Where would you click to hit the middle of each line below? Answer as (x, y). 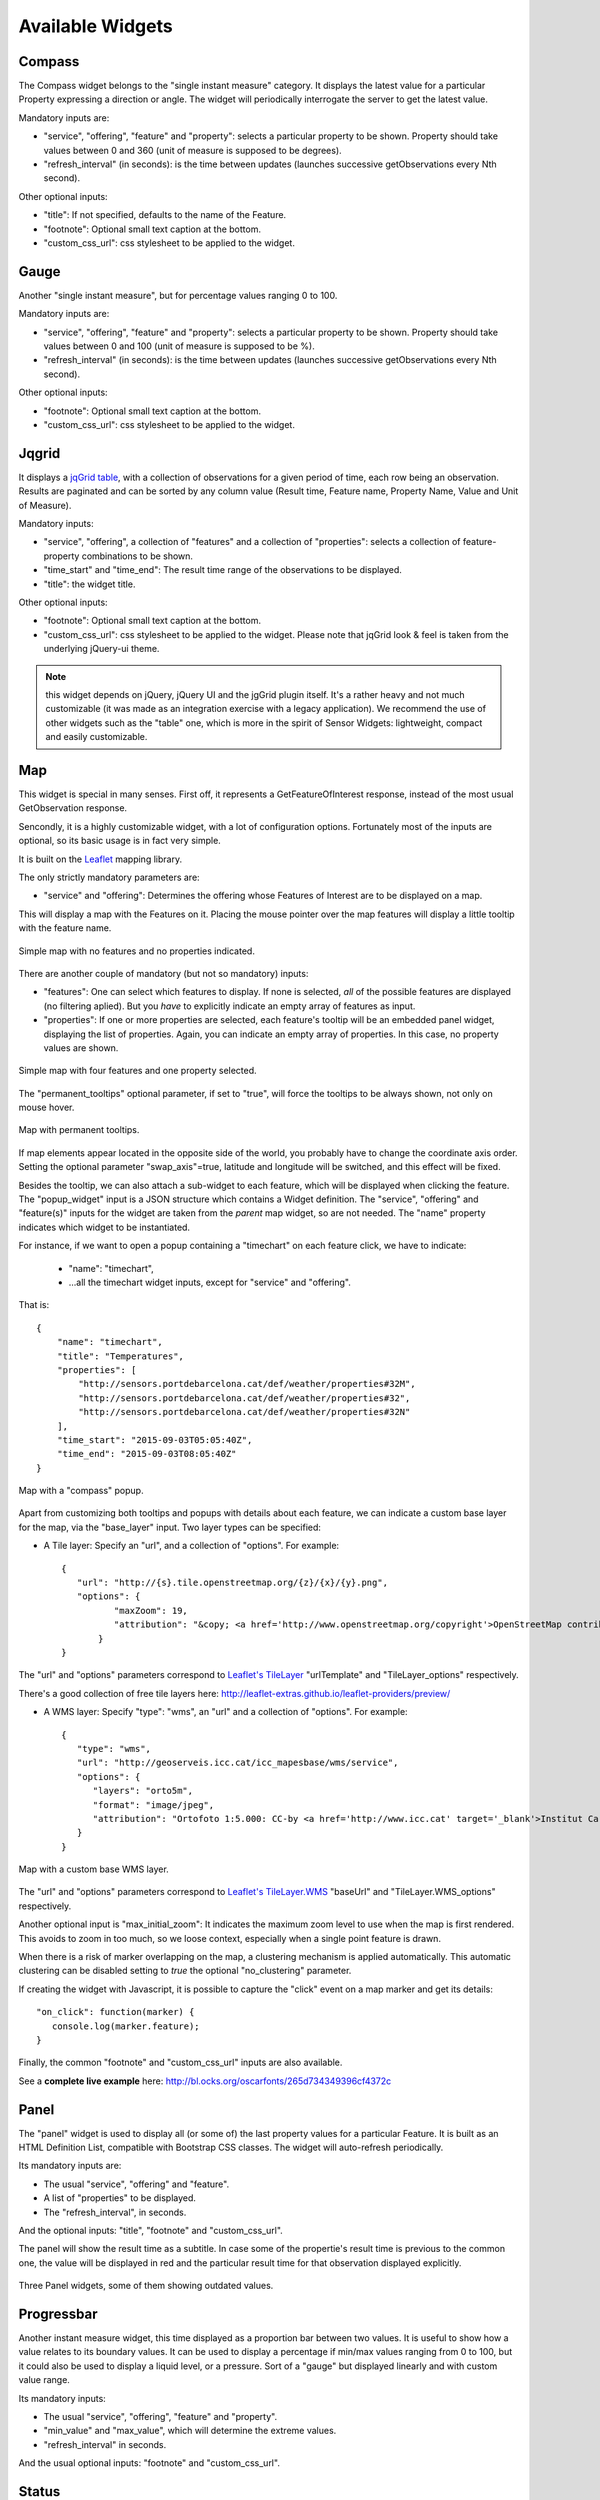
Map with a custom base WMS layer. (93, 1869)
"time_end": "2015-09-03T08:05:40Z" (146, 1454)
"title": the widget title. (89, 584)
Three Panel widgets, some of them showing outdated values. (146, 2286)
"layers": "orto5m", (143, 1791)
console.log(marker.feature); (125, 2026)
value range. (44, 2380)
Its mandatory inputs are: (70, 2166)
